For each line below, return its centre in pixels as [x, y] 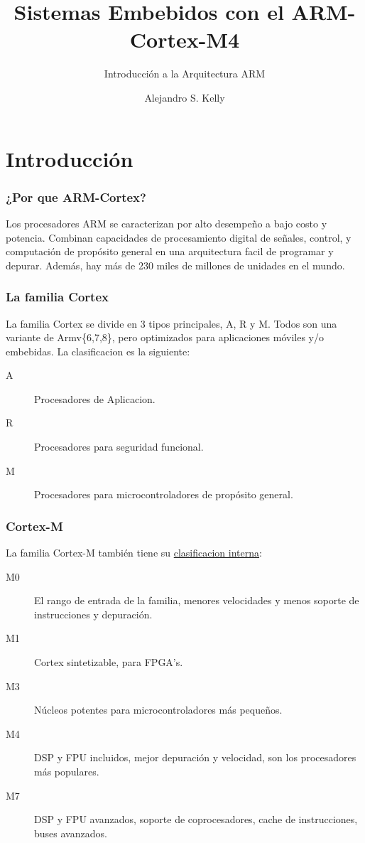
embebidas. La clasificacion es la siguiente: [98, 351]
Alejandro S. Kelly [185, 97]
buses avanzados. [71, 833]
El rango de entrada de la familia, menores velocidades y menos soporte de [197, 600]
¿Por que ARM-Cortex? [76, 197]
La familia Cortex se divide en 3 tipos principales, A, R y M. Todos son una [171, 323]
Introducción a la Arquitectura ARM [185, 74]
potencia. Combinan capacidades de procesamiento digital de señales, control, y [179, 237]
